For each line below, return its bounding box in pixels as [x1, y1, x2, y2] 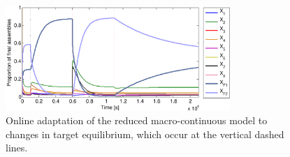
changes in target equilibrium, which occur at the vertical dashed [6, 126, 284, 141]
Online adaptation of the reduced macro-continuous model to [6, 113, 268, 128]
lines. [6, 140, 28, 155]
